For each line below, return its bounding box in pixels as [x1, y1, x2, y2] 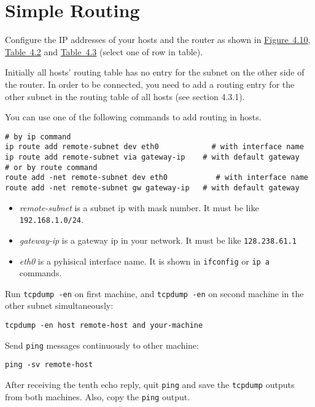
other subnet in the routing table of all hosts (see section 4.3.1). [5, 90, 245, 103]
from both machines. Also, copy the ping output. [5, 390, 190, 403]
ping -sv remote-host [5, 360, 93, 370]
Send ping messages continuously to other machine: [5, 338, 199, 351]
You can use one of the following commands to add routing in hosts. [5, 110, 262, 123]
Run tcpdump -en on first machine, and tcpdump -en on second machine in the [5, 287, 304, 300]
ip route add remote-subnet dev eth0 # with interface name [5, 142, 304, 152]
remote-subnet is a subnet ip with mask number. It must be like [19, 201, 259, 214]
